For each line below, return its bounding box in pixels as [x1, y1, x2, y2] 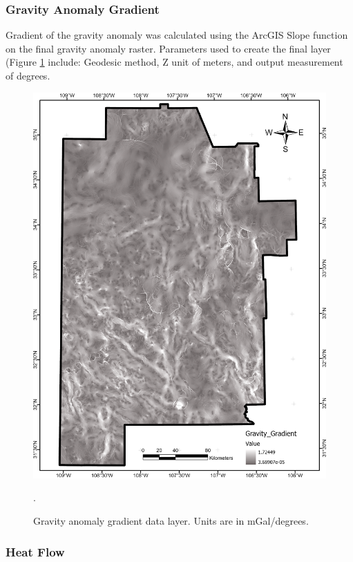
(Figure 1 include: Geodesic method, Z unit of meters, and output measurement [6, 55, 343, 69]
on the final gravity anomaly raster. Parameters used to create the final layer [6, 41, 331, 55]
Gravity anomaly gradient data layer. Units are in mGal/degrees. [33, 514, 309, 528]
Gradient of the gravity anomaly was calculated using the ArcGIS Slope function [6, 28, 348, 42]
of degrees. [6, 68, 50, 82]
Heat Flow [6, 543, 65, 560]
